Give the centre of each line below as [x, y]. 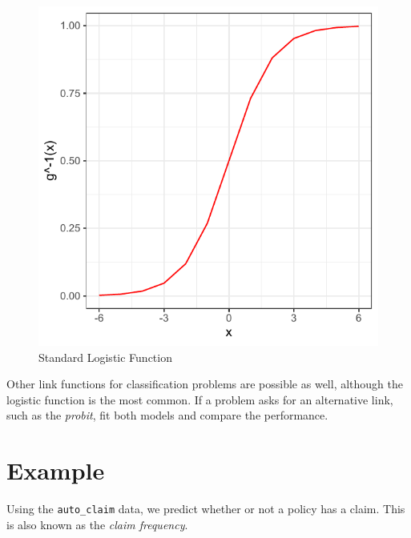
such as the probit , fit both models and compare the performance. [167, 415]
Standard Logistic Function [105, 357]
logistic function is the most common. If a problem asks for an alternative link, [200, 399]
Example [56, 470]
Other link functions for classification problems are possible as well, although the [205, 384]
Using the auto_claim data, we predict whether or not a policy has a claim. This [206, 509]
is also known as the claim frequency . [97, 524]
